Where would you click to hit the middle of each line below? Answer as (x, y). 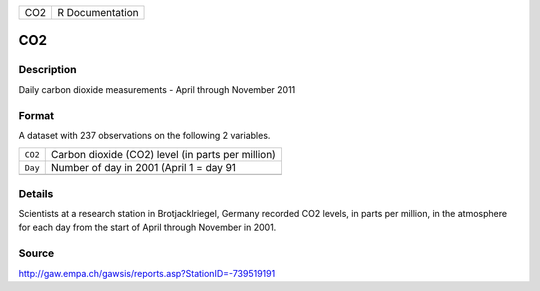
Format (36, 115)
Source (36, 253)
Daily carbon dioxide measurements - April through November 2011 (157, 89)
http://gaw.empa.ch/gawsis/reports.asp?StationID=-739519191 (147, 273)
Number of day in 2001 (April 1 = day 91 (143, 168)
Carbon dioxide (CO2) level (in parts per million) (163, 155)
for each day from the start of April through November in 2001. (147, 227)
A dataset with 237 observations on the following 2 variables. (144, 135)
